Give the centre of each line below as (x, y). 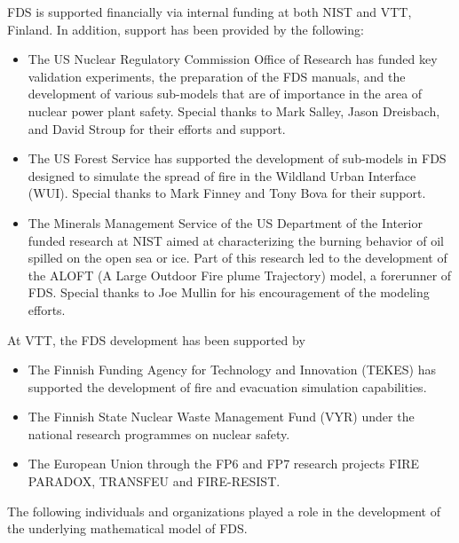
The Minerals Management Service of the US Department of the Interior (225, 222)
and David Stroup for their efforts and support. (157, 128)
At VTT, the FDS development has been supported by (156, 339)
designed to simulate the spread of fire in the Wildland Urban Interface (222, 175)
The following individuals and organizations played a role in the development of (224, 511)
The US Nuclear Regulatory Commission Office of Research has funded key (233, 59)
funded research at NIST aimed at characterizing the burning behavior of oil (236, 240)
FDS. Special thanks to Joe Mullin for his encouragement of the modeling (229, 292)
